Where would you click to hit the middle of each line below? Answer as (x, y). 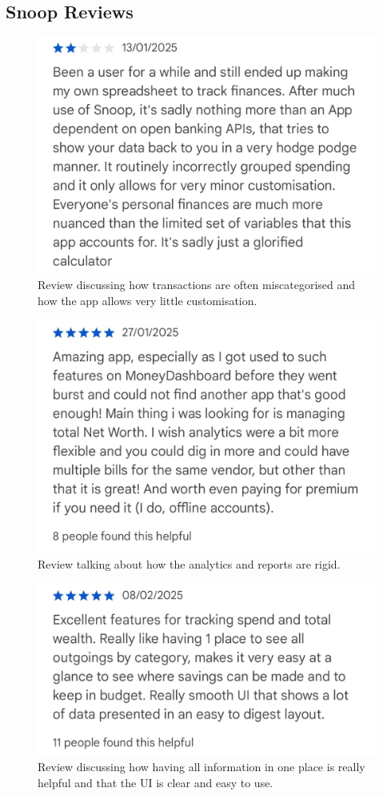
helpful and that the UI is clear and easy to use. (156, 782)
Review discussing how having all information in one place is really (201, 767)
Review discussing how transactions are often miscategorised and (197, 285)
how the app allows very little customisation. (148, 300)
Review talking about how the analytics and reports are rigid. (189, 564)
